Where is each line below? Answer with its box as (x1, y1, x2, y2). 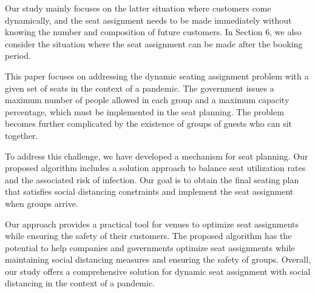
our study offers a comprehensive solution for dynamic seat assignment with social (5, 264, 311, 277)
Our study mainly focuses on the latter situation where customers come (5, 2, 271, 14)
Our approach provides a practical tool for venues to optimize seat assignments (5, 217, 299, 230)
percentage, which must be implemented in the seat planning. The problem (5, 105, 284, 118)
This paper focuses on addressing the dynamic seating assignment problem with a (5, 69, 309, 82)
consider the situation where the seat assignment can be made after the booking (5, 37, 303, 50)
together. (5, 129, 38, 141)
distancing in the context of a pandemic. (5, 277, 155, 289)
